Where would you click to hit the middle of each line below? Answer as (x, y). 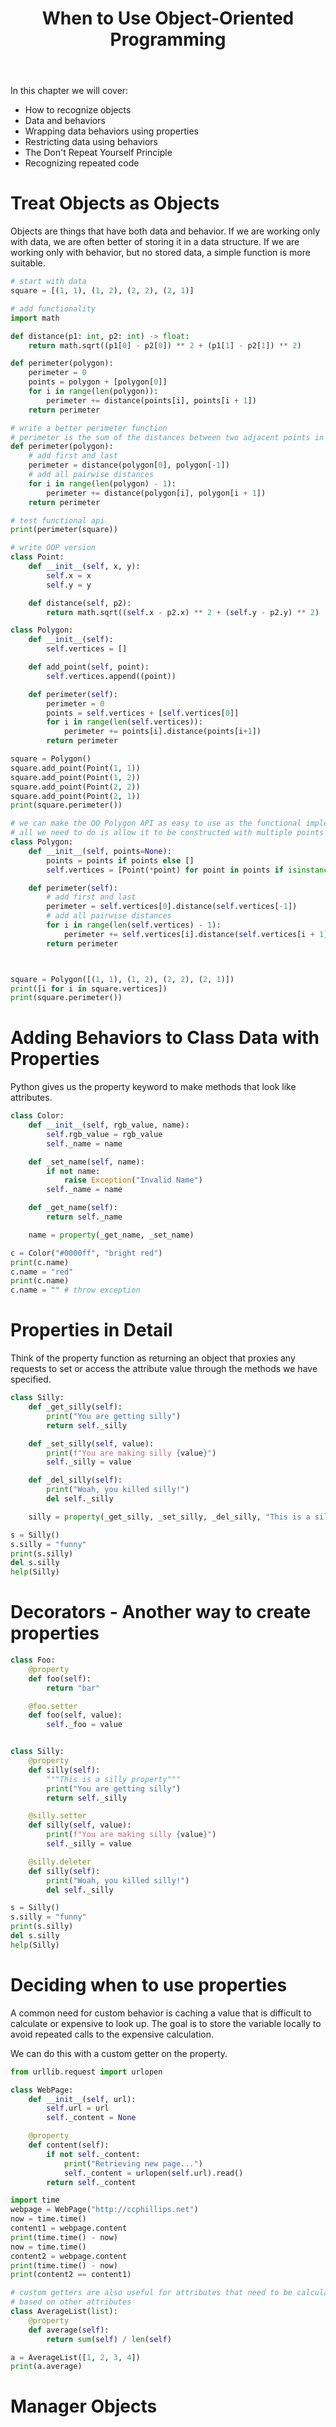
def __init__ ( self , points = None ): (100, 851)
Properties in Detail (91, 1330)
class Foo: (33, 1660)
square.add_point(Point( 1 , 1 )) (75, 768)
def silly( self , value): (80, 1825)
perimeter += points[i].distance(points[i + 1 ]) (162, 732)
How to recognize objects (78, 110)
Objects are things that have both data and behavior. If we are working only (165, 231)
